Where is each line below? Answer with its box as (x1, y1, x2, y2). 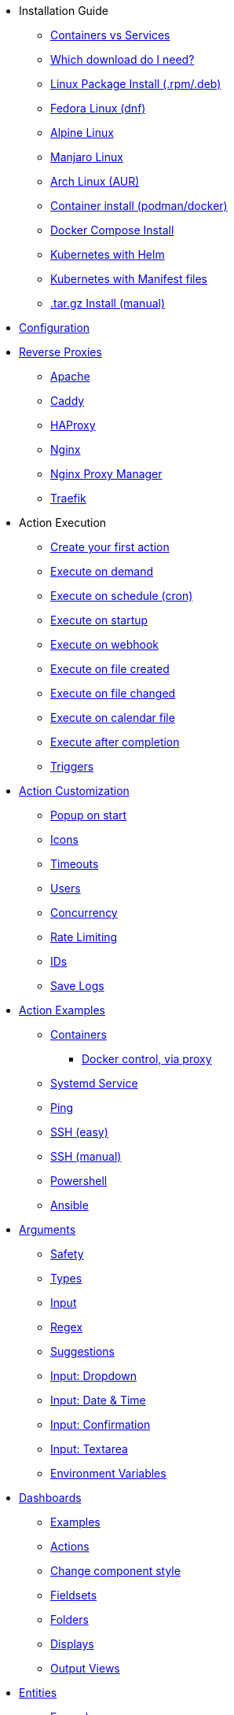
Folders (50, 1613, 89, 1626)
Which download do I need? (50, 53, 195, 66)
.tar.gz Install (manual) (50, 296, 166, 310)
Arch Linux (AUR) (50, 175, 140, 188)
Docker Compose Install (50, 223, 174, 237)
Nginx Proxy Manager (50, 467, 163, 480)
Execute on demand (50, 565, 154, 578)
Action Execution (19, 516, 107, 529)
